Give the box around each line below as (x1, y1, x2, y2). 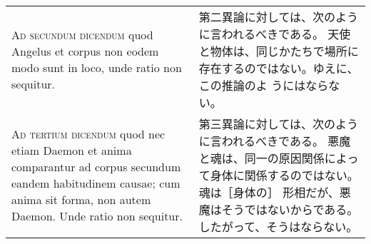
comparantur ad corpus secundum (11, 158, 181, 175)
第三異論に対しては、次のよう (198, 116, 359, 132)
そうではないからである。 (221, 201, 359, 218)
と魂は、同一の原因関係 (198, 150, 325, 166)
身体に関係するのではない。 (210, 167, 359, 183)
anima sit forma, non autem (11, 191, 151, 208)
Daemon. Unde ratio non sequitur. (11, 208, 183, 224)
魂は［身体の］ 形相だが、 (198, 184, 340, 200)
